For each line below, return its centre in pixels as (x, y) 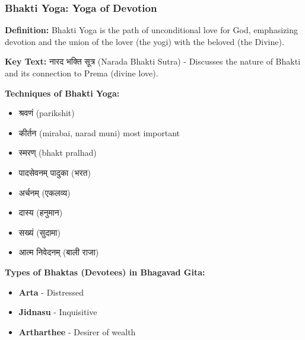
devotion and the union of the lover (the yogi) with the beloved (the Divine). (144, 41)
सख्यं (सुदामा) (39, 232)
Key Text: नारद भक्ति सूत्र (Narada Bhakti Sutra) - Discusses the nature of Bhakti (153, 61)
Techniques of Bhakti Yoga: (62, 93)
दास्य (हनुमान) (41, 212)
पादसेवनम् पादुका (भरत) (55, 172)
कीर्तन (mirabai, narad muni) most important (99, 132)
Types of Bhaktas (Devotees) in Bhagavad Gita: (105, 272)
